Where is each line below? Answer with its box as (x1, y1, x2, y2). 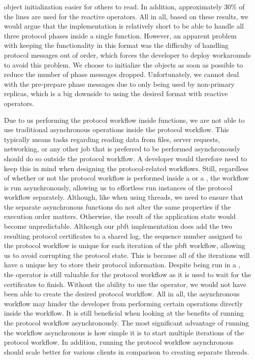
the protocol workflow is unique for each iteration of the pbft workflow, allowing (4, 240, 245, 251)
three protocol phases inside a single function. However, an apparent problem (4, 30, 237, 40)
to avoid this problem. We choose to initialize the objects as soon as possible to (4, 59, 243, 70)
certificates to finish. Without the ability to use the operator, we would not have (4, 279, 247, 289)
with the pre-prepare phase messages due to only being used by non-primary (4, 78, 235, 89)
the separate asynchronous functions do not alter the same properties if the (4, 201, 231, 212)
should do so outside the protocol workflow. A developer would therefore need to (4, 153, 247, 163)
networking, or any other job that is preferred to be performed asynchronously (4, 144, 241, 154)
